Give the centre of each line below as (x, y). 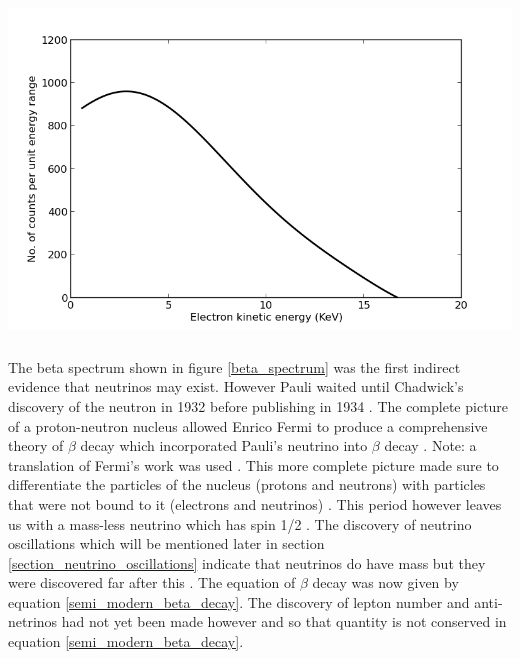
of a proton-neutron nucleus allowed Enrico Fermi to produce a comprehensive (248, 425)
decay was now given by (385, 582)
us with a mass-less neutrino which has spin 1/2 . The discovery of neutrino (240, 523)
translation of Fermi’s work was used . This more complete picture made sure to (253, 464)
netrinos (33, 621)
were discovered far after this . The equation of (152, 582)
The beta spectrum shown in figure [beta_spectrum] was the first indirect (234, 366)
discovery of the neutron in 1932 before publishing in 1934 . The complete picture (258, 405)
